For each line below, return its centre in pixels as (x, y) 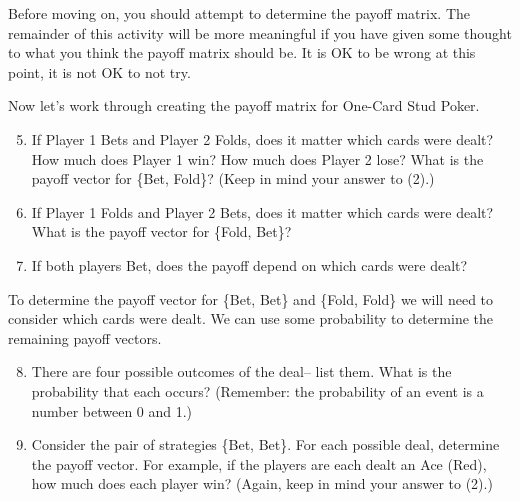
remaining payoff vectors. (85, 337)
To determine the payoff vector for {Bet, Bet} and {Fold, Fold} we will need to (251, 298)
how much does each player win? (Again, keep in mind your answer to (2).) (262, 483)
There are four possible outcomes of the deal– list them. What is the (241, 371)
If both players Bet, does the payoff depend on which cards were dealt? (249, 264)
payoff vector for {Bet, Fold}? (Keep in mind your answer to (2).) (233, 178)
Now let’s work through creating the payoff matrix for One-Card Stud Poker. (244, 105)
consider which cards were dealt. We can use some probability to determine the (251, 318)
